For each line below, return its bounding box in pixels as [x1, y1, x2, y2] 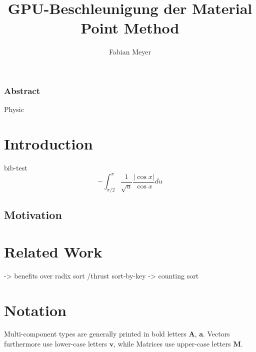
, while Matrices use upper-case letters [113, 338, 231, 349]
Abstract [4, 84, 40, 96]
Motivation [4, 207, 62, 222]
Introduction [4, 133, 93, 153]
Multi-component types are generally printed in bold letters [4, 328, 186, 339]
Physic [4, 104, 24, 114]
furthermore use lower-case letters [4, 338, 107, 349]
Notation [4, 299, 66, 320]
